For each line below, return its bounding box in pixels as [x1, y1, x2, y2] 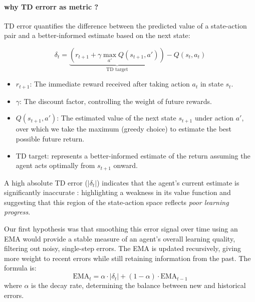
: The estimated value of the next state [57, 112, 176, 123]
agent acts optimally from [16, 160, 95, 170]
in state [200, 78, 223, 89]
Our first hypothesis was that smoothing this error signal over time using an [4, 223, 238, 234]
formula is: [4, 262, 37, 273]
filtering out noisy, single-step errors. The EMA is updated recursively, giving [4, 243, 241, 253]
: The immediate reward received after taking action [30, 78, 190, 89]
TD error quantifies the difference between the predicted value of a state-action [4, 20, 247, 30]
